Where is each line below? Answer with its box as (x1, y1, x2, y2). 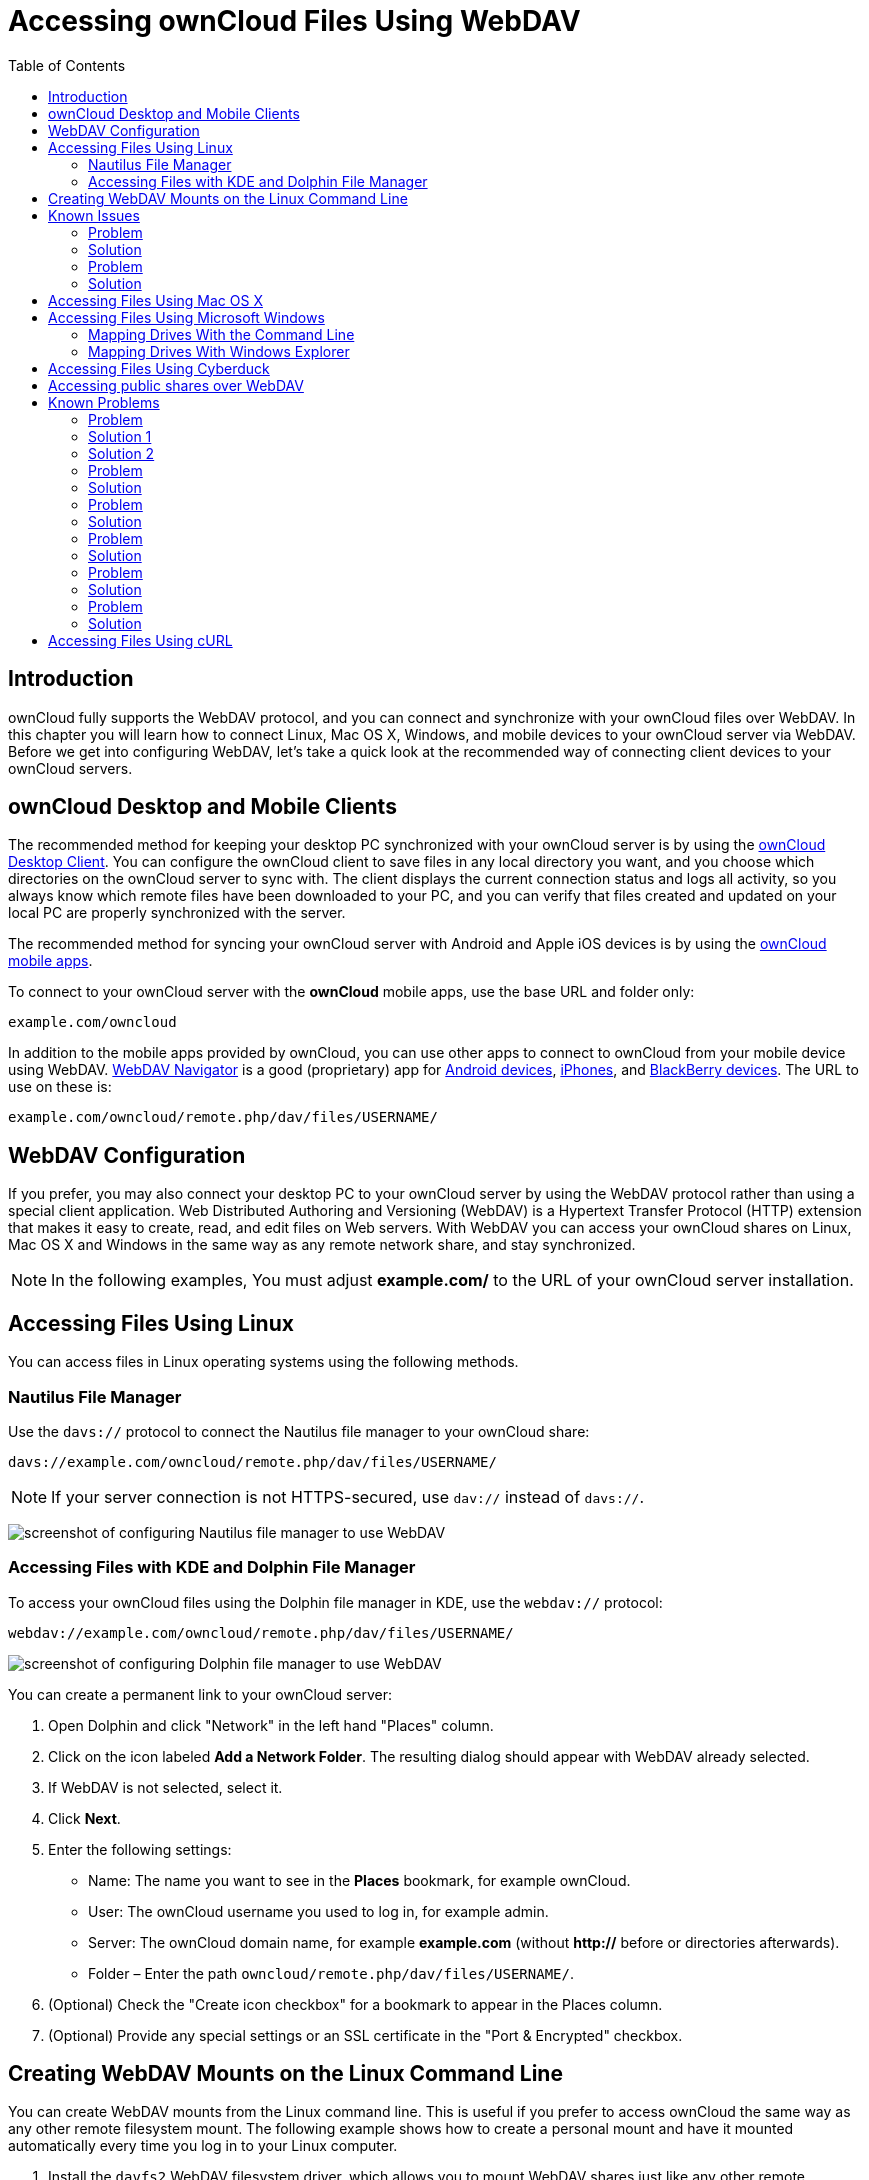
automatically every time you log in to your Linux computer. (8, 2137, 398, 2155)
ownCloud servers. (8, 759, 133, 777)
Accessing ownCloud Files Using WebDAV (8, 4, 581, 38)
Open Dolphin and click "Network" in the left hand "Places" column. (48, 1716, 494, 1734)
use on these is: (8, 1078, 112, 1096)
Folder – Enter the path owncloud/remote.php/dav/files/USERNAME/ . (88, 1964, 574, 1982)
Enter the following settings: (48, 1840, 232, 1858)
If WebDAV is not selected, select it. (48, 1778, 283, 1796)
